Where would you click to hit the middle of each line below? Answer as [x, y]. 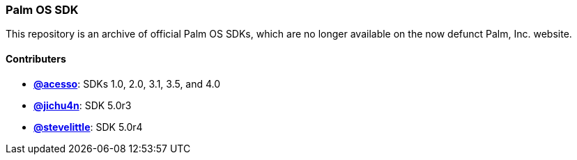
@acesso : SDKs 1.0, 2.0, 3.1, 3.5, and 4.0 [127, 83]
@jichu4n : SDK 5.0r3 [83, 105]
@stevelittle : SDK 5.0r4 [88, 127]
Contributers [36, 58]
